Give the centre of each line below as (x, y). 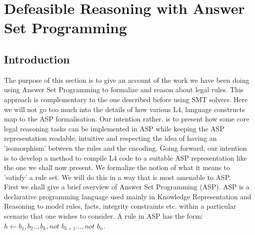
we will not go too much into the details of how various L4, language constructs (125, 109)
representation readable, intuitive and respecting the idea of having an (110, 138)
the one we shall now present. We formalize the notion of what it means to (117, 167)
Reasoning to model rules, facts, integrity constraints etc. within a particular (120, 206)
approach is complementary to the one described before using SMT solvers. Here (126, 99)
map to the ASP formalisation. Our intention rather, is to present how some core (127, 119)
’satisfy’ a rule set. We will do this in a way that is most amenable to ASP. (118, 177)
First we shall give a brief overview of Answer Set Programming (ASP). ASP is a (127, 187)
